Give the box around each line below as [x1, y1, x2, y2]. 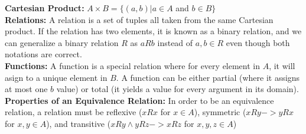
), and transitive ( [46, 117, 111, 129]
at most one [5, 83, 48, 95]
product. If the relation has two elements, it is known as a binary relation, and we [5, 25, 302, 37]
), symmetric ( [194, 106, 246, 118]
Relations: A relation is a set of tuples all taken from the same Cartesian [5, 13, 274, 25]
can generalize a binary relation [5, 36, 119, 48]
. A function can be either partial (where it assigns [116, 71, 300, 83]
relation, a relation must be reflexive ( [5, 106, 142, 118]
